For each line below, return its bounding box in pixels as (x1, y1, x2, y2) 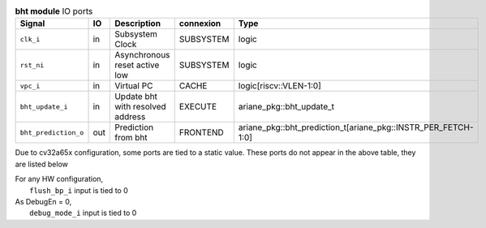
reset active (114, 59, 160, 71)
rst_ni (19, 61, 45, 69)
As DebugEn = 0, (15, 196, 72, 206)
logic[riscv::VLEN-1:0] (238, 80, 322, 92)
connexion (178, 18, 221, 29)
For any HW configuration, (15, 174, 104, 184)
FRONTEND (178, 127, 225, 138)
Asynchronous (114, 49, 170, 61)
